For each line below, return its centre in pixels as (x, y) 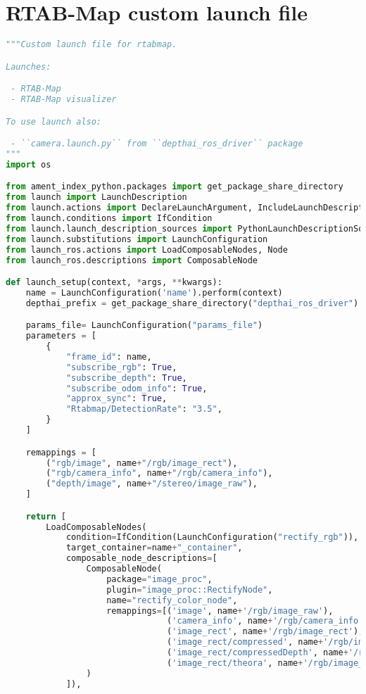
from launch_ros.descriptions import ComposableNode (132, 260)
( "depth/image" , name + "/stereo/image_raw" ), (152, 484)
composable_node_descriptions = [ (141, 559)
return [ (46, 516)
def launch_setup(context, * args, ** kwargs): (114, 283)
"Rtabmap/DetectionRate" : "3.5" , (144, 409)
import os (29, 164)
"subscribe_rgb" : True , (121, 367)
